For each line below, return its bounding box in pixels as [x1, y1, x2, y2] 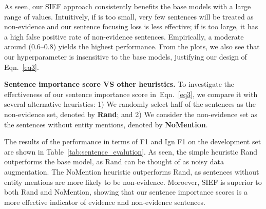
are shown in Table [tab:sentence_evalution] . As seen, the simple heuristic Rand [4, 146, 258, 157]
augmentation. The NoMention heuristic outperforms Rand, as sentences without [4, 166, 259, 177]
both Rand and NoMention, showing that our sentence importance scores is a [4, 186, 248, 197]
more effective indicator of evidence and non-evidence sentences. [4, 196, 205, 207]
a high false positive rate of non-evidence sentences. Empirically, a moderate [4, 31, 244, 42]
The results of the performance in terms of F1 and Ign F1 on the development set [4, 136, 261, 147]
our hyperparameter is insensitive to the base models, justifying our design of [4, 51, 247, 62]
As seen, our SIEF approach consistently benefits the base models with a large [4, 1, 251, 11]
